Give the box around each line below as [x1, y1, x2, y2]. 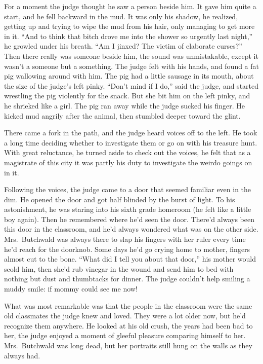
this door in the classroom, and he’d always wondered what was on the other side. [4, 224, 258, 234]
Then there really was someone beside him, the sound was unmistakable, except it [4, 50, 258, 61]
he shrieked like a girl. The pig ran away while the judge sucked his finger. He [4, 100, 245, 111]
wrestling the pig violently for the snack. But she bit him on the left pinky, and [4, 90, 250, 101]
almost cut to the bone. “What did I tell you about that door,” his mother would [4, 253, 256, 264]
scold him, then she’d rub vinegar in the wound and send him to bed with [4, 263, 234, 274]
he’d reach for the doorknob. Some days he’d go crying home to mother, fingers [4, 243, 250, 254]
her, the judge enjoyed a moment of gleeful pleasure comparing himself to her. [4, 330, 246, 341]
